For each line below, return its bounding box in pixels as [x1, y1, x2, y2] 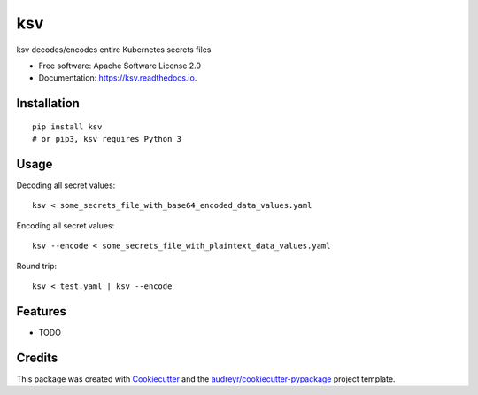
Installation [16, 96, 80, 111]
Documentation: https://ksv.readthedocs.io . [38, 73, 197, 83]
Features [16, 304, 66, 319]
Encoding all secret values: [16, 220, 115, 230]
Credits [16, 350, 58, 365]
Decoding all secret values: [16, 180, 116, 190]
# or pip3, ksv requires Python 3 [32, 134, 181, 144]
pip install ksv [32, 121, 103, 132]
